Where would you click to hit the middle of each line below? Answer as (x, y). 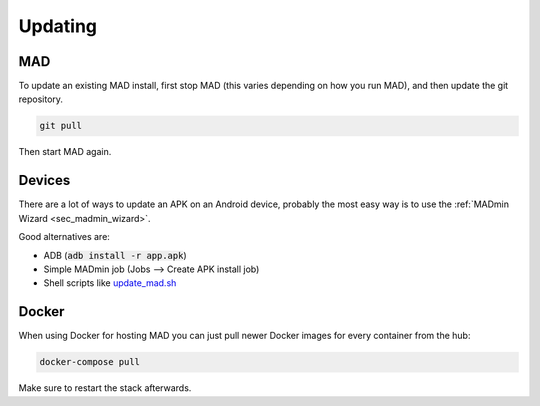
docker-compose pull (89, 362)
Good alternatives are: (64, 237)
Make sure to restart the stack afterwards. (105, 388)
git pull (61, 126)
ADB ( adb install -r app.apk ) (115, 255)
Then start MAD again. (65, 152)
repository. (41, 99)
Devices (44, 180)
